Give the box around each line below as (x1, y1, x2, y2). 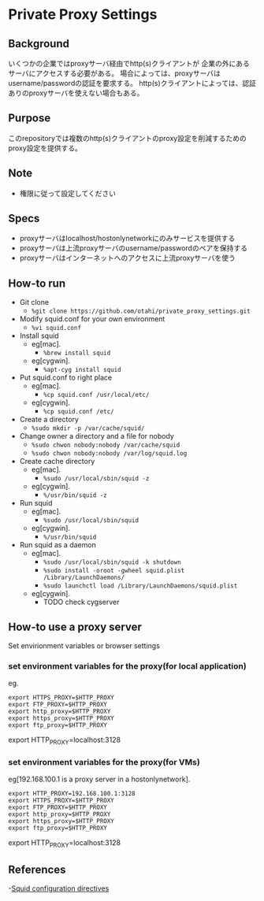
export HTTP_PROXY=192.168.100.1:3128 (8, 790, 136, 798)
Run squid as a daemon (19, 540, 96, 550)
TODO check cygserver (43, 597, 120, 607)
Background (8, 37, 69, 50)
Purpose (8, 112, 51, 125)
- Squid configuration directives (8, 884, 110, 893)
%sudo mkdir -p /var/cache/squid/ (31, 425, 145, 432)
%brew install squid (43, 349, 111, 358)
